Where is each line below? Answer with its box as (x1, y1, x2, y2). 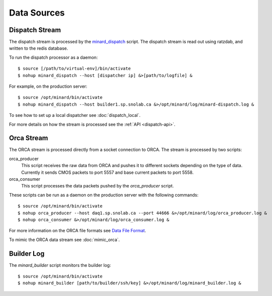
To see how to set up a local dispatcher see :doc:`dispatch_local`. (9, 112, 141, 118)
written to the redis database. (9, 45, 68, 51)
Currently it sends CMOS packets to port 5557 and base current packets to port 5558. (21, 169, 194, 175)
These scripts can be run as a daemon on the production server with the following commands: (9, 192, 198, 198)
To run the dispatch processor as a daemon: (9, 54, 98, 60)
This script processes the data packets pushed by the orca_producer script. (21, 183, 174, 189)
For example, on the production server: (9, 83, 88, 90)
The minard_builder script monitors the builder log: (9, 262, 111, 268)
